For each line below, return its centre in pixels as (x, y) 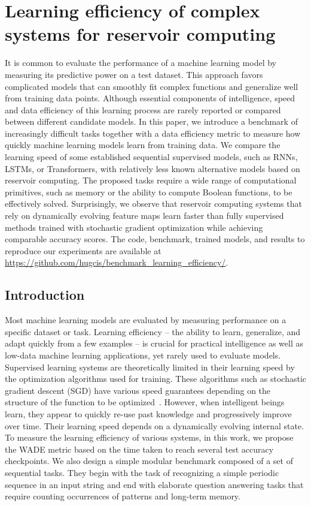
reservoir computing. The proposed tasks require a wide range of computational (151, 180)
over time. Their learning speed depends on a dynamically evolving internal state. (155, 425)
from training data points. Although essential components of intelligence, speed (150, 98)
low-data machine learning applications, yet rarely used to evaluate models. (143, 355)
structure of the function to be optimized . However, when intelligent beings (145, 402)
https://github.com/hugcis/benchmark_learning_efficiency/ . (117, 262)
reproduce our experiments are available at (83, 250)
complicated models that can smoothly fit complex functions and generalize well (152, 86)
